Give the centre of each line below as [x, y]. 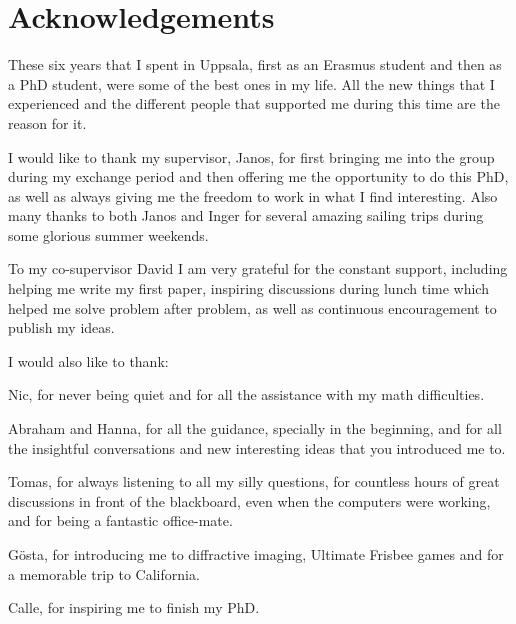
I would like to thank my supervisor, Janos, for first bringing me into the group [251, 156]
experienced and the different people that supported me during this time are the [254, 103]
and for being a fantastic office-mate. [120, 520]
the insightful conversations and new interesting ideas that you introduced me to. [257, 447]
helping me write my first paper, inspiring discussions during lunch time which [248, 288]
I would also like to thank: [88, 360]
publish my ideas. [61, 327]
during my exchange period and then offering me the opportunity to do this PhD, [258, 176]
